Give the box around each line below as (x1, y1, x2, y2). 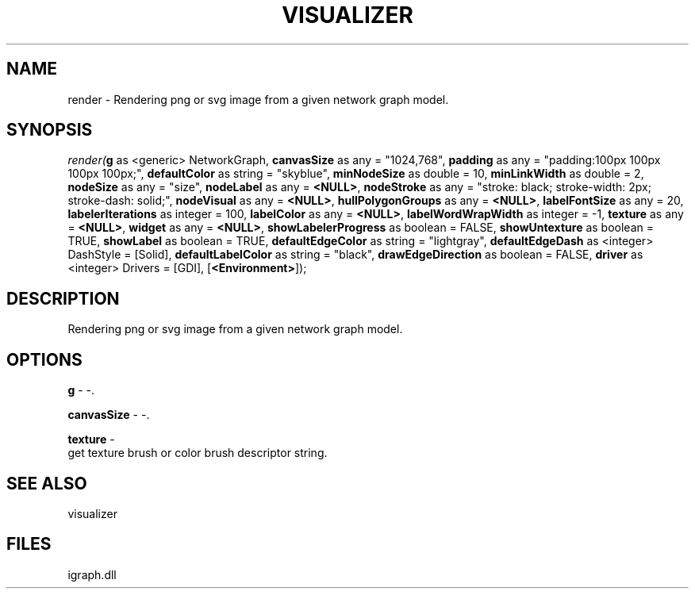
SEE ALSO (6, 473, 87, 493)
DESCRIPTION (6, 288, 120, 309)
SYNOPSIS (6, 120, 93, 140)
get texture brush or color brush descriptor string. (67, 446, 328, 460)
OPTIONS (6, 349, 83, 370)
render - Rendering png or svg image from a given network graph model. (67, 92, 449, 106)
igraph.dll (67, 567, 117, 582)
